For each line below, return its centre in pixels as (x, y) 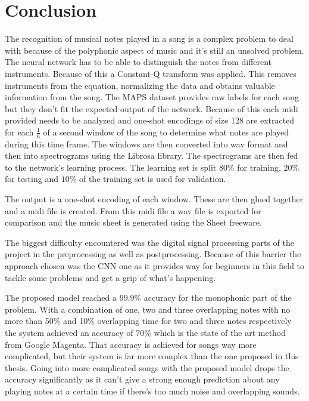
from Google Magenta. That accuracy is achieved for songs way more (131, 344)
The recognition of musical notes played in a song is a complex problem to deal (149, 38)
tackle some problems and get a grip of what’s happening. (110, 277)
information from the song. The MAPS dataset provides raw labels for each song (152, 97)
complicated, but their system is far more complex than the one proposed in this (152, 356)
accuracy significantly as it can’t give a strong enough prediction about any (142, 379)
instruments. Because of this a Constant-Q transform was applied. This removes (151, 73)
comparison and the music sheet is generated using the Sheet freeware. (133, 222)
